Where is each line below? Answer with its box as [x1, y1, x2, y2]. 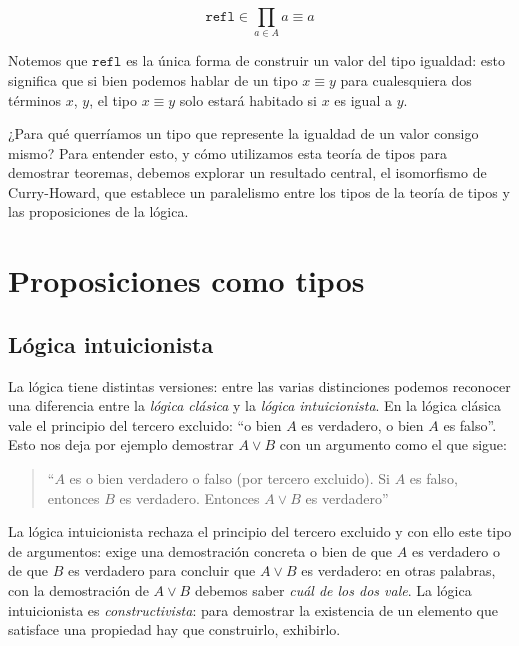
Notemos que [8, 50, 88, 71]
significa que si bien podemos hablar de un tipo [8, 69, 298, 90]
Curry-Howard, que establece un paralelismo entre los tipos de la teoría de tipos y [8, 181, 510, 202]
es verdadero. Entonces [119, 487, 260, 508]
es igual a [334, 89, 392, 110]
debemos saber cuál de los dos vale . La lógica [194, 580, 472, 600]
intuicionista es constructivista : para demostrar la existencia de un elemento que [8, 599, 498, 620]
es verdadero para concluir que [68, 560, 256, 581]
